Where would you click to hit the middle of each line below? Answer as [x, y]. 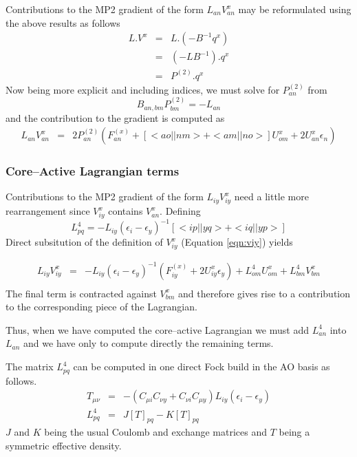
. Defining [180, 211]
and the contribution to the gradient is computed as [115, 117]
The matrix [30, 366]
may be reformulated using [295, 9]
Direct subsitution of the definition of [84, 242]
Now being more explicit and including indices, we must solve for [143, 89]
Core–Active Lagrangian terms [93, 171]
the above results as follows [63, 22]
